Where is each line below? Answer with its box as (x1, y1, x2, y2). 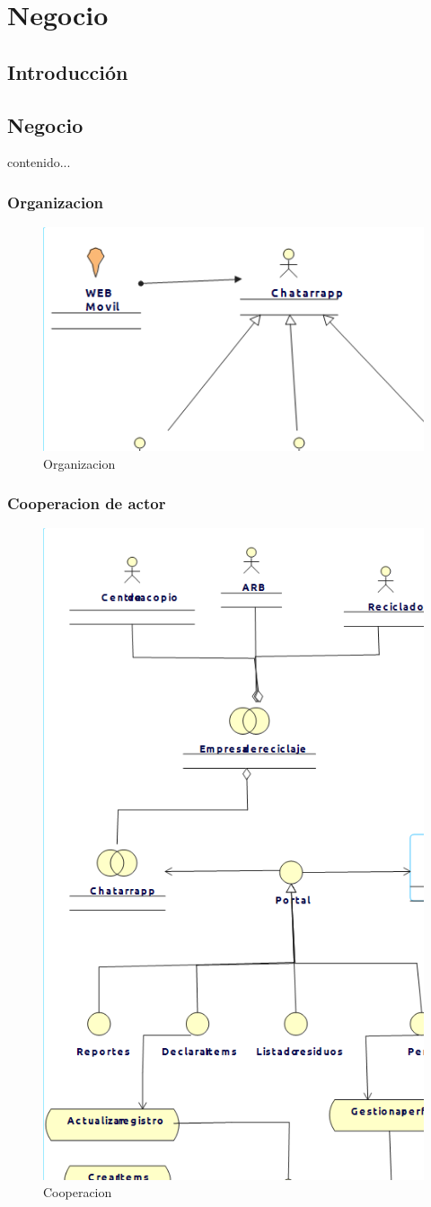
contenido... (7, 153, 71, 172)
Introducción (7, 57, 128, 85)
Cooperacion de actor (7, 492, 166, 515)
